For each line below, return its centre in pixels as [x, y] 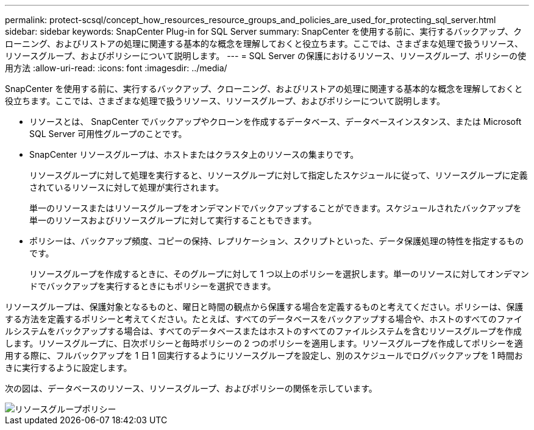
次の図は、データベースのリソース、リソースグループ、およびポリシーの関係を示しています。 [191, 388]
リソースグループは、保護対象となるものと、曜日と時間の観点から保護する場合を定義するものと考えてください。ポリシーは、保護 [264, 307]
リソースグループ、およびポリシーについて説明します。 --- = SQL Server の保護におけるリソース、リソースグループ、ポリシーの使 [266, 56]
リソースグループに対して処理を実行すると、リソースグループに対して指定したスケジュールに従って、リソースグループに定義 [279, 175]
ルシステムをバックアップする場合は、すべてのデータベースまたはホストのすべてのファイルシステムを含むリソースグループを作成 [263, 331]
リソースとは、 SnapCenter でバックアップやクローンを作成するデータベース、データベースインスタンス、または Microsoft [276, 122]
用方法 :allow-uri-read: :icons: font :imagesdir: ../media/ [116, 68]
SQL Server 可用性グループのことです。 [108, 134]
